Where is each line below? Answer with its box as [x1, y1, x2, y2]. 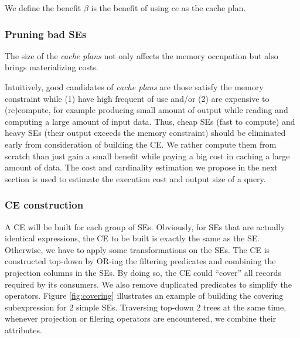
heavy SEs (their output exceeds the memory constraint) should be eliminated [5, 127, 286, 139]
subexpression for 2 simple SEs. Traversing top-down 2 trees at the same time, [5, 301, 287, 313]
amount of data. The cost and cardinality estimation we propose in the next [5, 161, 278, 173]
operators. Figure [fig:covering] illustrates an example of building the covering [5, 289, 284, 302]
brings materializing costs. [5, 61, 98, 73]
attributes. [5, 323, 42, 336]
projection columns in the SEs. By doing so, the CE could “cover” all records [5, 266, 281, 278]
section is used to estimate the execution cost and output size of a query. [5, 172, 266, 185]
